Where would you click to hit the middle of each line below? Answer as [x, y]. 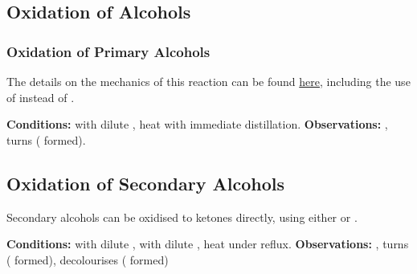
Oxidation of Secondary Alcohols [145, 183]
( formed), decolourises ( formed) [88, 259]
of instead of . [41, 97]
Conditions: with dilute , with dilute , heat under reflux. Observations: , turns [208, 244]
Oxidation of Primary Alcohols [108, 51]
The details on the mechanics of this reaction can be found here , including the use [208, 81]
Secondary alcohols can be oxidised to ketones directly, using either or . [182, 217]
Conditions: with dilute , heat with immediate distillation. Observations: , [197, 124]
